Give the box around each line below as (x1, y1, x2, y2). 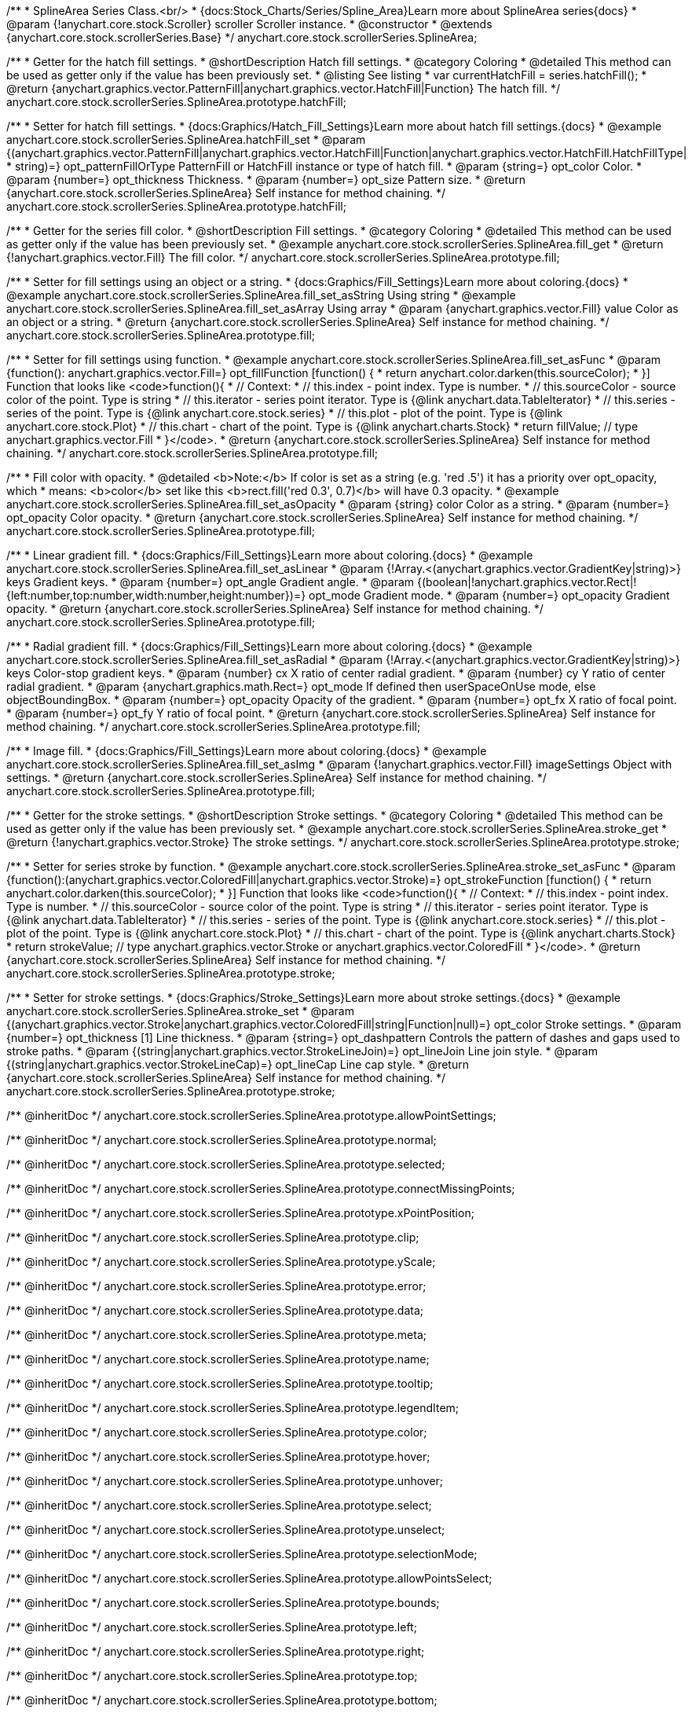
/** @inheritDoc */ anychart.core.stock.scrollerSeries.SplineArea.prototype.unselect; (6, 1523, 445, 1536)
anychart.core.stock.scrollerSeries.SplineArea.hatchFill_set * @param (6, 133, 366, 146)
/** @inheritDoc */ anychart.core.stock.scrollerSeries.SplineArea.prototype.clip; (6, 1231, 419, 1244)
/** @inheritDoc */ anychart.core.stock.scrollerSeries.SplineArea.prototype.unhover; (6, 1474, 444, 1487)
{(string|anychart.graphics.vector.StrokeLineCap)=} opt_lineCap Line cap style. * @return (6, 1058, 469, 1071)
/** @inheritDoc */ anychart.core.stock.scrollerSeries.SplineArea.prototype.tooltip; (6, 1377, 434, 1390)
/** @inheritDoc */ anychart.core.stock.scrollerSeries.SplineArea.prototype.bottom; (6, 1693, 438, 1707)
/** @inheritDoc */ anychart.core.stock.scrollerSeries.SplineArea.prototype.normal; (6, 1133, 437, 1146)
